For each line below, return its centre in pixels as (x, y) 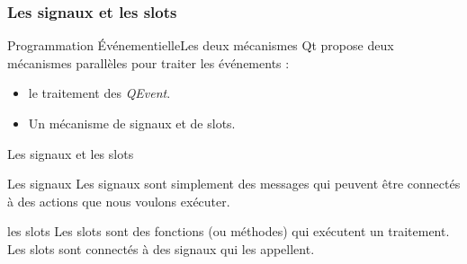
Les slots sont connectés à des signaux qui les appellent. (161, 248)
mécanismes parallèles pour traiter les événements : (148, 62)
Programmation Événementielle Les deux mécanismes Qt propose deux (201, 45)
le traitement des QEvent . (99, 93)
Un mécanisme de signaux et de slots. (132, 123)
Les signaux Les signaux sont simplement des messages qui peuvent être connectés (234, 184)
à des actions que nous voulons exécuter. (119, 201)
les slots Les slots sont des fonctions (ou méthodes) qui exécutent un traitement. (229, 231)
